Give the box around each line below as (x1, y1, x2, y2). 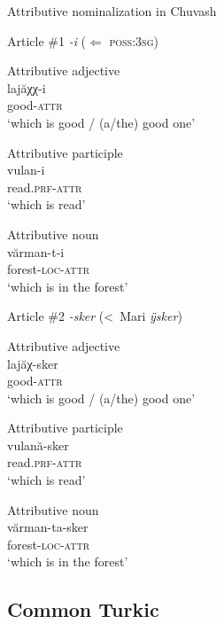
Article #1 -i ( (7, 31, 87, 50)
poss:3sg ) (109, 31, 158, 50)
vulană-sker (7, 435, 69, 454)
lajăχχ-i (7, 78, 46, 97)
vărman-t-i (7, 242, 65, 261)
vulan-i (7, 160, 45, 179)
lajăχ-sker (7, 354, 58, 372)
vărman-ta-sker (7, 518, 89, 536)
